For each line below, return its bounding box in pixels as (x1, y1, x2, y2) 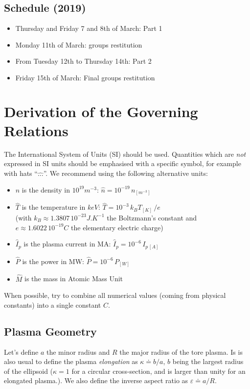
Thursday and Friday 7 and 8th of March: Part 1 (15, 23, 162, 33)
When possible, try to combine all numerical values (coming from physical (4, 290, 226, 300)
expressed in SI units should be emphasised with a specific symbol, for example (4, 158, 241, 169)
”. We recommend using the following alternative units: (43, 168, 208, 178)
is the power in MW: (22, 256, 84, 266)
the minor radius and (46, 346, 110, 357)
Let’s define (4, 346, 39, 357)
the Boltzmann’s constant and (107, 212, 197, 222)
